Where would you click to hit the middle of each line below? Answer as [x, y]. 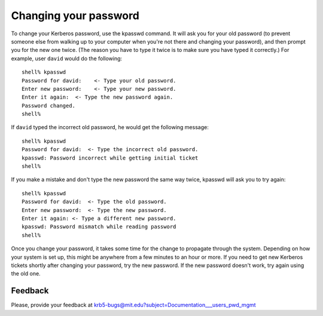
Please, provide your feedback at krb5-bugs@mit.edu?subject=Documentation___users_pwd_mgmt [134, 305]
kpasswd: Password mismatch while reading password [99, 227]
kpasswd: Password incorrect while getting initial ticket [110, 158]
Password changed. [49, 105]
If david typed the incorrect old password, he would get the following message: [110, 127]
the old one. [26, 274]
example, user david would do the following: [67, 58]
